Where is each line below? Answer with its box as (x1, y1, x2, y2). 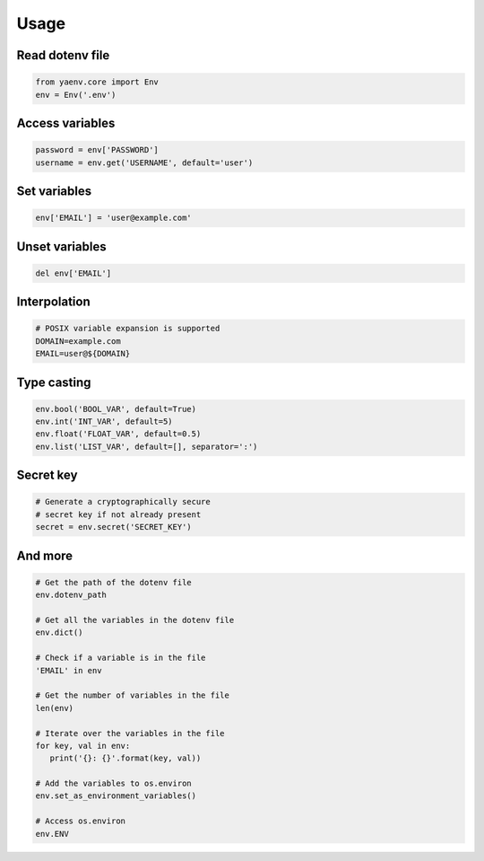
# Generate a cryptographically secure (35, 496, 211, 507)
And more (16, 548, 73, 563)
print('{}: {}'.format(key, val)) (49, 753, 202, 763)
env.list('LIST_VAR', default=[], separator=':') (35, 441, 258, 452)
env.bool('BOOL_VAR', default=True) (35, 404, 197, 414)
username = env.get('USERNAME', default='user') (35, 157, 254, 168)
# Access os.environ (35, 816, 125, 826)
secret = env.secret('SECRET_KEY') (35, 522, 192, 532)
